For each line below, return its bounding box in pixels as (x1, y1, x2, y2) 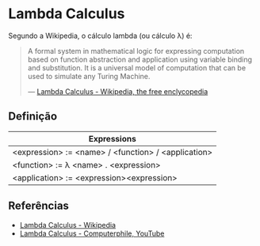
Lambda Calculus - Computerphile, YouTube (19, 229, 165, 238)
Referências (8, 199, 70, 213)
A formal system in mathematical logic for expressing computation (27, 46, 245, 55)
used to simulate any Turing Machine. (27, 71, 151, 81)
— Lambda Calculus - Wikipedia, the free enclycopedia (27, 86, 208, 96)
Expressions (88, 133, 136, 144)
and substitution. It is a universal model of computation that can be (27, 62, 247, 72)
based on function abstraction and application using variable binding (27, 55, 252, 64)
